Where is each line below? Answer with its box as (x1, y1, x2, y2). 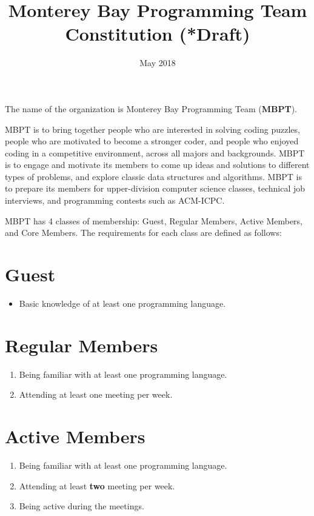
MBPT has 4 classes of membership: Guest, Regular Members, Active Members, (5, 214, 302, 227)
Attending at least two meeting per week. (19, 479, 175, 492)
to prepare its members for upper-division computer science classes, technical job (5, 182, 306, 195)
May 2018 (139, 56, 176, 69)
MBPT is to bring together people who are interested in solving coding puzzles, (5, 122, 300, 135)
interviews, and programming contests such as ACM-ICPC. (5, 194, 225, 207)
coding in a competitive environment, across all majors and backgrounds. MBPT (5, 146, 305, 159)
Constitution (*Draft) (65, 21, 250, 46)
